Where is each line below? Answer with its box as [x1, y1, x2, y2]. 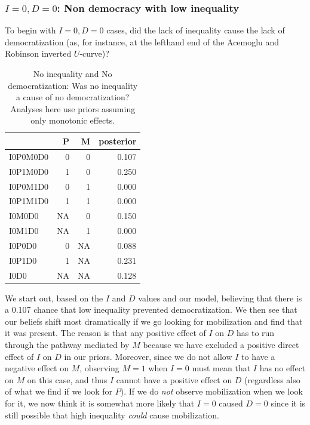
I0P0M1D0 [9, 180, 49, 192]
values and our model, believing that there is [138, 291, 302, 304]
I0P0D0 [9, 239, 37, 251]
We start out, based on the [5, 291, 103, 304]
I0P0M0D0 [9, 150, 49, 162]
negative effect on [5, 362, 69, 374]
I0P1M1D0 [9, 195, 49, 207]
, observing [79, 362, 119, 374]
